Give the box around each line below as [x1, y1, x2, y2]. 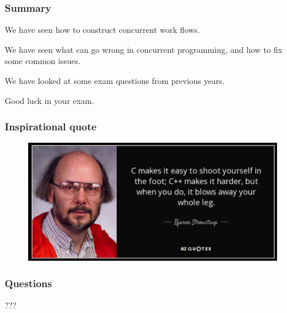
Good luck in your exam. [5, 94, 94, 106]
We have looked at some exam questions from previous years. [5, 75, 225, 86]
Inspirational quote [5, 119, 97, 134]
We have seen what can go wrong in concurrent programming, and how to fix [5, 43, 283, 55]
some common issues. [5, 55, 81, 67]
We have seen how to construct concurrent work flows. [5, 23, 200, 36]
